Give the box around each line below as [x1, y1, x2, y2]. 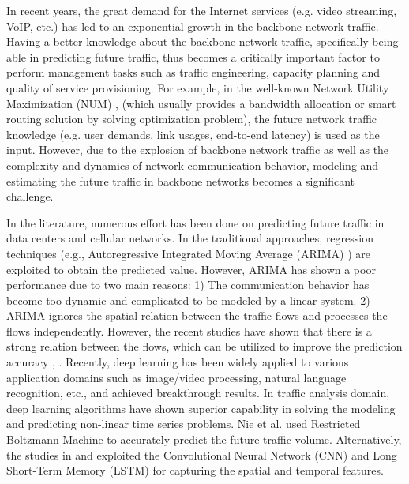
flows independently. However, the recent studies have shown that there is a [6, 322, 372, 339]
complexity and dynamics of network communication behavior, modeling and [6, 156, 379, 173]
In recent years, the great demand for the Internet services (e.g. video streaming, [6, 2, 397, 18]
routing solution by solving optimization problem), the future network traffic [6, 111, 377, 127]
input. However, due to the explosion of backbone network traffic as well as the [6, 141, 389, 158]
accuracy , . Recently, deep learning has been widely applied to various [6, 354, 349, 370]
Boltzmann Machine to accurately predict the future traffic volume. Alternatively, [6, 431, 402, 448]
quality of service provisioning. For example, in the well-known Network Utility [6, 79, 389, 96]
